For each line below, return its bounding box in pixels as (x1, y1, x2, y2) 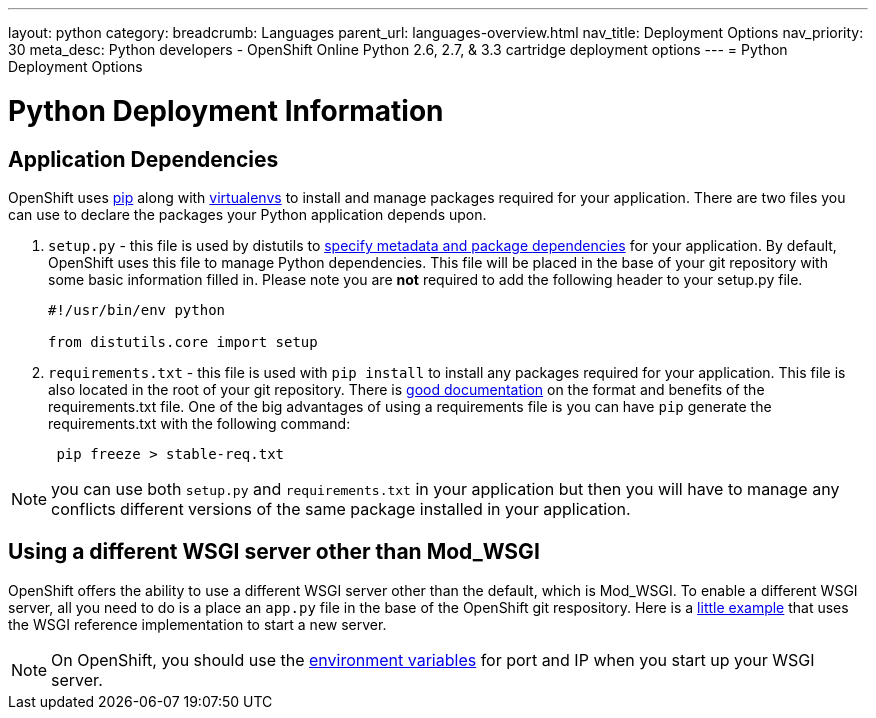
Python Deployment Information (8, 93, 444, 128)
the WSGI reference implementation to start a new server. (8, 615, 387, 633)
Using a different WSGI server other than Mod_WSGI (8, 539, 540, 565)
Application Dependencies (8, 146, 279, 172)
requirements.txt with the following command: (48, 414, 351, 432)
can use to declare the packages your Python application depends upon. (8, 205, 487, 223)
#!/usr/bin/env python (48, 301, 226, 318)
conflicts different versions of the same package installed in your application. (51, 498, 631, 519)
